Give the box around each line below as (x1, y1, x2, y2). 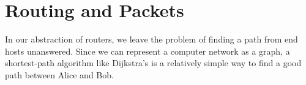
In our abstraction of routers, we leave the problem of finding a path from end (5, 33, 298, 46)
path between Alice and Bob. (5, 68, 114, 81)
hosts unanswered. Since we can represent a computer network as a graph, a (5, 44, 290, 57)
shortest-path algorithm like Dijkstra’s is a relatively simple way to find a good (5, 56, 302, 69)
